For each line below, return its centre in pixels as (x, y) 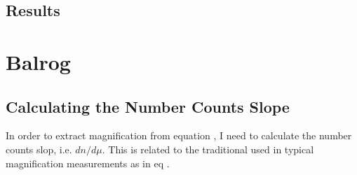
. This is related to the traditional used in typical (208, 149)
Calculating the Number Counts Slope (148, 106)
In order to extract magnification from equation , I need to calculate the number (179, 135)
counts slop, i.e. (39, 149)
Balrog (38, 61)
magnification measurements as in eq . (88, 163)
